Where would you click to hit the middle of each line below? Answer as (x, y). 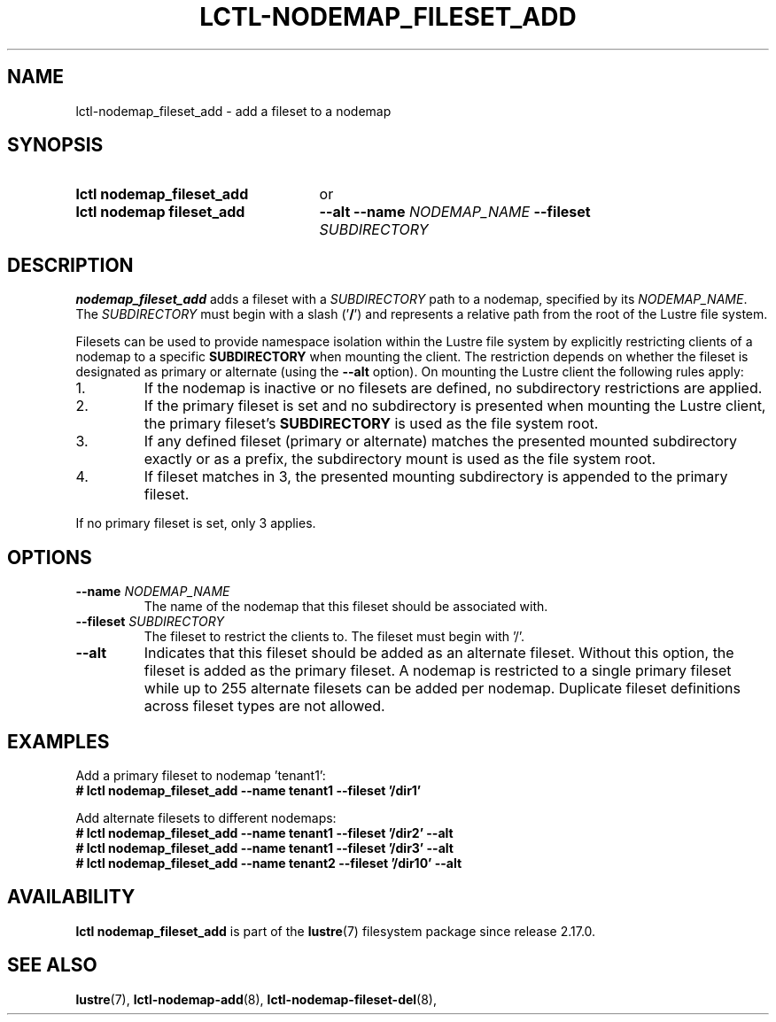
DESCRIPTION (70, 265)
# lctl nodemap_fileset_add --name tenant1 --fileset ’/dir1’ (248, 790)
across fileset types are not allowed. (264, 706)
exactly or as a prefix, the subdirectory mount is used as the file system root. (400, 459)
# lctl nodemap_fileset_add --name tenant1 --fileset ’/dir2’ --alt (264, 832)
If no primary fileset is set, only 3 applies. (196, 523)
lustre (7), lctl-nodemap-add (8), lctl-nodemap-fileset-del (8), (256, 999)
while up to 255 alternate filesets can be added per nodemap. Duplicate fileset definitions (442, 689)
